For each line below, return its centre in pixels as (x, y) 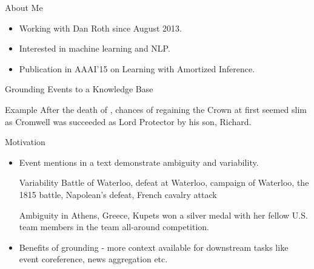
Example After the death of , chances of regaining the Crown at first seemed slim (156, 109)
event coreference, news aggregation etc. (93, 259)
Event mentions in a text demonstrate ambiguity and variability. (139, 162)
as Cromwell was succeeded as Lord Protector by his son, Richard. (128, 121)
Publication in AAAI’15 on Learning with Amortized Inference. (137, 68)
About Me (24, 7)
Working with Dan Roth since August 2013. (100, 28)
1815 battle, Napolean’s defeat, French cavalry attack (118, 194)
